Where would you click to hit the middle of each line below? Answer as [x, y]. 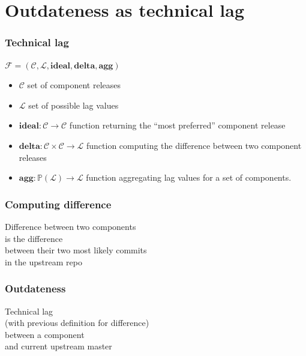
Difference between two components [70, 226]
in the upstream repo [43, 261]
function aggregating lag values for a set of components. [189, 177]
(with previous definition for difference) [77, 323]
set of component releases [74, 85]
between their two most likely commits [76, 250]
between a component [45, 334]
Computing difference [58, 204]
